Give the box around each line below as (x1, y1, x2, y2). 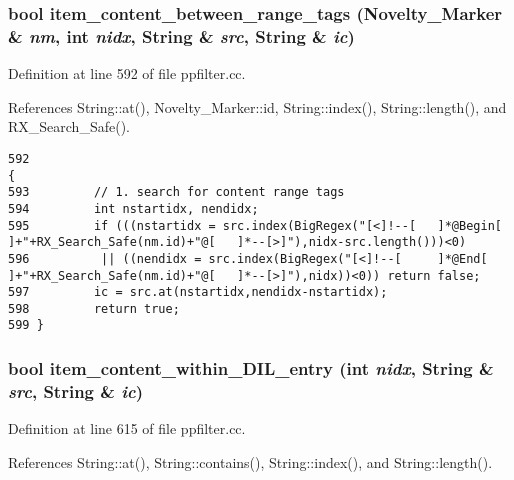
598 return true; (8, 301, 180, 316)
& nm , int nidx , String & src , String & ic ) (8, 23, 355, 48)
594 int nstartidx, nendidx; (8, 201, 259, 216)
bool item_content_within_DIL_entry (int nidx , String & (8, 356, 494, 381)
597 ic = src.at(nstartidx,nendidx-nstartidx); (8, 285, 388, 300)
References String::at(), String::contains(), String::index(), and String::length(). (8, 451, 493, 472)
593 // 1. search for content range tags (8, 185, 345, 200)
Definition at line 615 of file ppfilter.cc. (8, 418, 246, 439)
